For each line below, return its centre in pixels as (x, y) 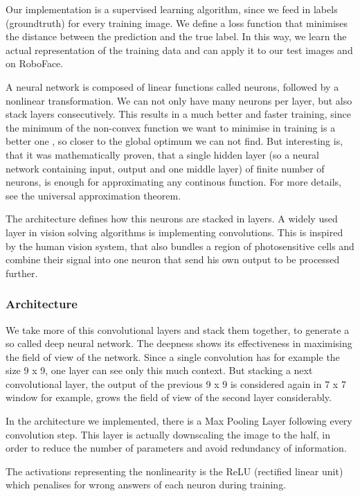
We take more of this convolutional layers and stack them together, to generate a (178, 329)
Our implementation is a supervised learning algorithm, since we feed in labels (172, 9)
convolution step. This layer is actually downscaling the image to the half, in (168, 434)
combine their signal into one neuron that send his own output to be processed (173, 259)
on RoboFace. (35, 63)
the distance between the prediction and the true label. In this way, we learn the (176, 36)
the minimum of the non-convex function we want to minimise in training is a (171, 127)
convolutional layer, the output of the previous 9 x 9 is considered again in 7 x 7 (176, 383)
